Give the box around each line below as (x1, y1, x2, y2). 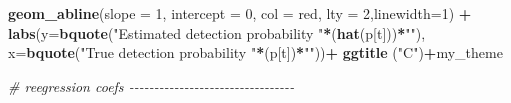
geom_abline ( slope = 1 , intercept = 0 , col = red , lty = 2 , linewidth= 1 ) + (8, 3, 472, 23)
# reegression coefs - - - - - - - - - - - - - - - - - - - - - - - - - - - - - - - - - (8, 75, 295, 96)
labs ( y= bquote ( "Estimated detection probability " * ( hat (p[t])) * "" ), (8, 22, 426, 43)
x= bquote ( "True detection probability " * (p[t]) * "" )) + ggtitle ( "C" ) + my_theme (8, 42, 503, 63)
